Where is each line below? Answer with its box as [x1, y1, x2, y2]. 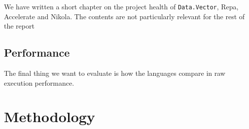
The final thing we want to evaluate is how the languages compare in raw [4, 68, 225, 78]
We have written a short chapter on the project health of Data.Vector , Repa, [4, 1, 239, 11]
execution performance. [4, 77, 74, 88]
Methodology [4, 106, 95, 127]
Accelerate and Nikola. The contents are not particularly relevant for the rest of [4, 11, 245, 21]
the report [4, 21, 35, 31]
